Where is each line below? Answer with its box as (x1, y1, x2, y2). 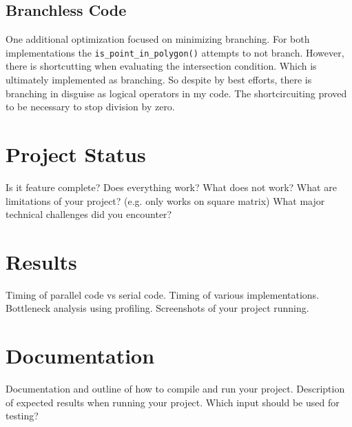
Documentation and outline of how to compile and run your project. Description (6, 381, 345, 396)
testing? (6, 408, 39, 423)
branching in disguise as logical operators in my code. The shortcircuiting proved (6, 86, 347, 100)
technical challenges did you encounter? (6, 207, 172, 221)
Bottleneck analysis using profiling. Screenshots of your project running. (6, 301, 309, 315)
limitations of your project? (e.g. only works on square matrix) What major (6, 193, 325, 208)
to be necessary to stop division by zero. (6, 99, 175, 114)
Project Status (6, 140, 146, 168)
